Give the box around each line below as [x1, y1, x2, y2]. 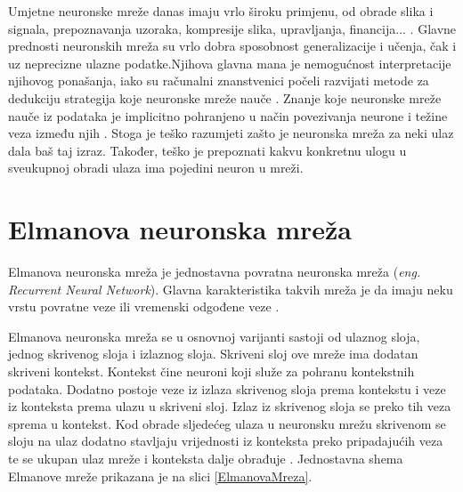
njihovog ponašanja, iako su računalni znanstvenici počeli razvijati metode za [8, 71, 429, 90]
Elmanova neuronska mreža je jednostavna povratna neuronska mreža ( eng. [8, 262, 421, 281]
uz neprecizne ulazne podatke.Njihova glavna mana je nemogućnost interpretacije [8, 53, 451, 72]
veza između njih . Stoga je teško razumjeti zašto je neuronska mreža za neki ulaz [8, 124, 454, 142]
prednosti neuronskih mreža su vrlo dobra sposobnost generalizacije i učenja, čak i [8, 36, 457, 55]
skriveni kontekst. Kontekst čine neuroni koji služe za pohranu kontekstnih [8, 362, 415, 381]
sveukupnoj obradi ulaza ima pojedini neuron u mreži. [8, 158, 304, 177]
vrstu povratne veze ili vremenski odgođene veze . [8, 297, 280, 316]
